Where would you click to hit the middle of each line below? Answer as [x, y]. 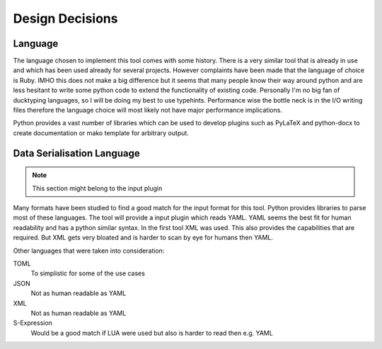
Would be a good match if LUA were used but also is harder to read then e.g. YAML [152, 333]
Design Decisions [65, 18]
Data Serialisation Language [77, 153]
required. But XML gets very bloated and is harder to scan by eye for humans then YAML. [143, 238]
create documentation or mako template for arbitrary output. [101, 133]
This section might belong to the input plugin [97, 188]
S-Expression [33, 323]
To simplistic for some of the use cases [88, 273]
